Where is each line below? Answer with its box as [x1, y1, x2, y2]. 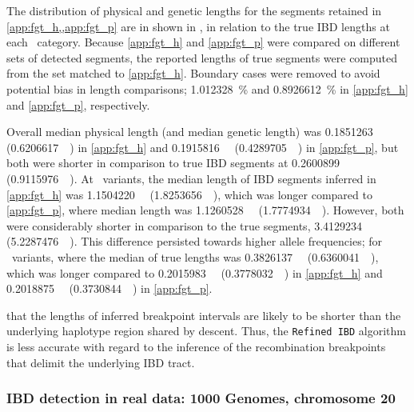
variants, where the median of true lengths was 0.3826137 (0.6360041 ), [11, 248, 379, 265]
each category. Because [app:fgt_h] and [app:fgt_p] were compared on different [6, 34, 400, 50]
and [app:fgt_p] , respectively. [6, 96, 150, 113]
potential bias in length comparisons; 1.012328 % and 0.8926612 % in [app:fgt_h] [6, 80, 408, 97]
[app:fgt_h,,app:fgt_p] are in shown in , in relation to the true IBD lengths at [6, 18, 390, 34]
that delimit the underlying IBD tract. [6, 354, 195, 370]
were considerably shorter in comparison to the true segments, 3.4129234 [6, 217, 363, 234]
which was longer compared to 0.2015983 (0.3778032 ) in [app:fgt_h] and [6, 264, 383, 281]
